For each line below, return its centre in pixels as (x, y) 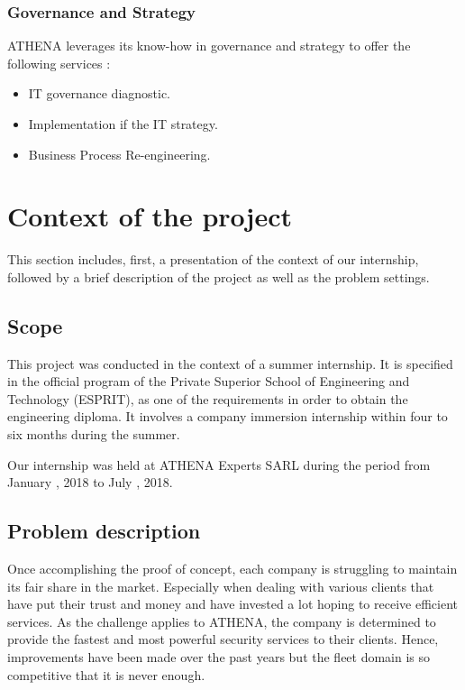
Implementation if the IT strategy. (123, 124)
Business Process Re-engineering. (119, 154)
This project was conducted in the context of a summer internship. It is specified (230, 363)
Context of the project (150, 216)
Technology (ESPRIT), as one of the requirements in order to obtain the (208, 398)
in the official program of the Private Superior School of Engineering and (209, 381)
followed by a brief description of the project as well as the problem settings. (219, 276)
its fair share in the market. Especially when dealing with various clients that (221, 586)
